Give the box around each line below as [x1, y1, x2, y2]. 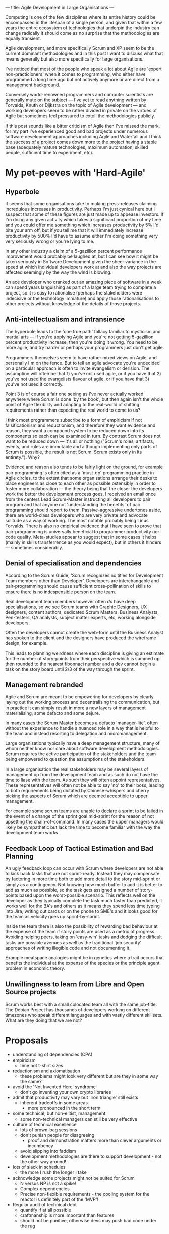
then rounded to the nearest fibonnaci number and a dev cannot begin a [5, 661, 155, 667]
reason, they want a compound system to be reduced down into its [5, 427, 145, 433]
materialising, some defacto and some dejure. [5, 710, 100, 716]
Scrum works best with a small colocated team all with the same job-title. [5, 1001, 157, 1008]
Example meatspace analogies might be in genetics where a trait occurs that [5, 955, 164, 961]
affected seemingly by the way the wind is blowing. [5, 269, 112, 275]
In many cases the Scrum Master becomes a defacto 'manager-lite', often [5, 720, 158, 726]
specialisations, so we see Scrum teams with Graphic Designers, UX [5, 604, 147, 610]
